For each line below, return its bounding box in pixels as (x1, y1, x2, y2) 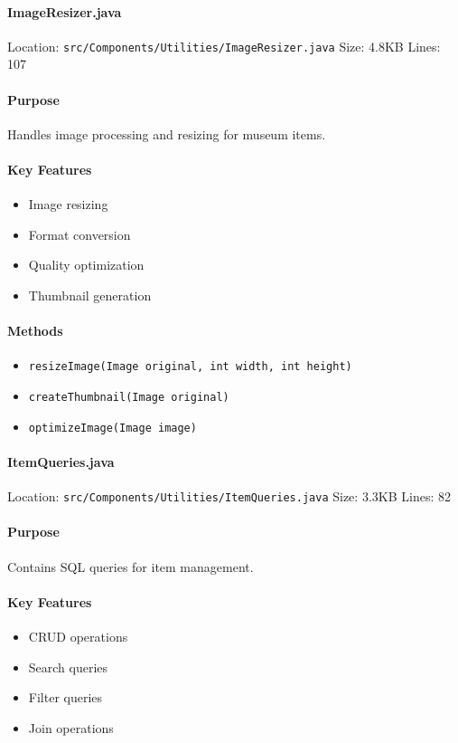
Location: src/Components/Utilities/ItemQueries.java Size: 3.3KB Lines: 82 (7, 487, 451, 506)
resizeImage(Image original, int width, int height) (28, 360, 352, 374)
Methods (7, 321, 63, 340)
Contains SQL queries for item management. (7, 557, 254, 576)
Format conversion (28, 224, 131, 243)
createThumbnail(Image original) (28, 391, 229, 405)
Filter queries (28, 688, 103, 707)
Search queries (28, 657, 108, 676)
